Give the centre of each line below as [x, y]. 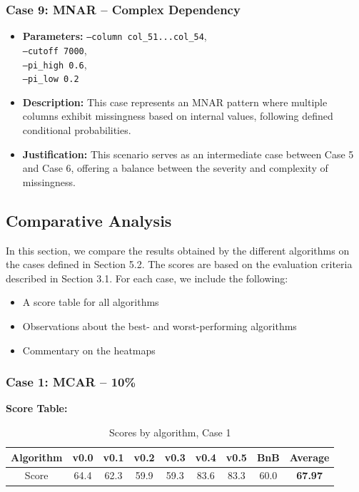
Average [309, 457]
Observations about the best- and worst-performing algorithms [160, 326]
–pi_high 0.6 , [55, 64]
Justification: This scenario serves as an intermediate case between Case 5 [188, 154]
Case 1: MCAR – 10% [71, 382]
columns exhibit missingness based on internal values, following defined [178, 116]
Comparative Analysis [89, 220]
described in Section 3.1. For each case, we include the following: [147, 278]
